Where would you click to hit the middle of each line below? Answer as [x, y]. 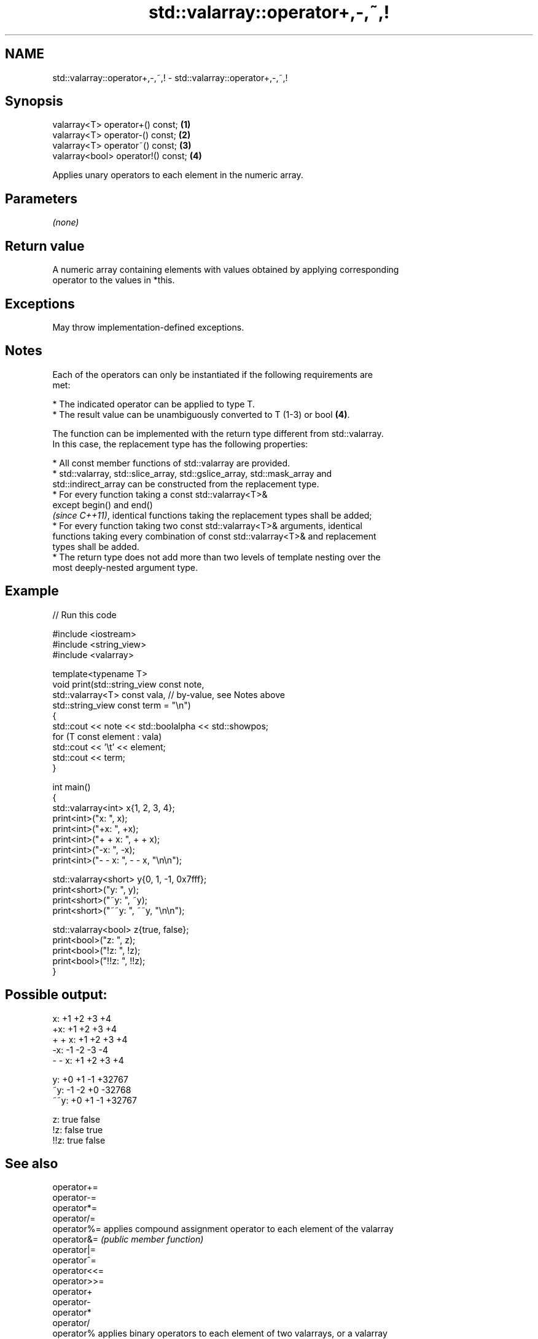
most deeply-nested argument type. [125, 567]
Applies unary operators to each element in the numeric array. [178, 175]
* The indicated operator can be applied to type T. [154, 404]
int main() [72, 787]
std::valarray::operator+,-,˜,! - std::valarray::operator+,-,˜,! [170, 77]
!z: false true [78, 1129]
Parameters [41, 198]
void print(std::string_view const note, [128, 684]
